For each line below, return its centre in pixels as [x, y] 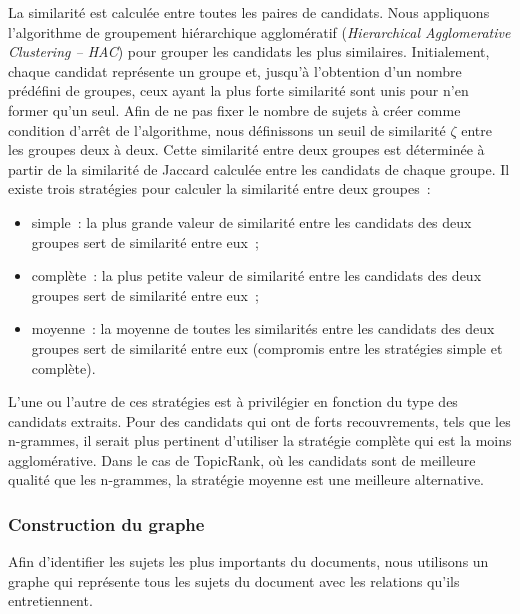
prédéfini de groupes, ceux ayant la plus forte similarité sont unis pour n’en [238, 90]
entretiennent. [50, 600]
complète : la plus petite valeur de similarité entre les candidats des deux [256, 275]
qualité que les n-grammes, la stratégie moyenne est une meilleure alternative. [246, 479]
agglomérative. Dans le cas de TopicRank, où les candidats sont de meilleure [242, 459]
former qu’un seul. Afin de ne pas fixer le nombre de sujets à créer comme [234, 109]
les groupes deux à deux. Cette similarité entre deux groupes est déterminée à [246, 149]
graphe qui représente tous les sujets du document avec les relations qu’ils [234, 580]
